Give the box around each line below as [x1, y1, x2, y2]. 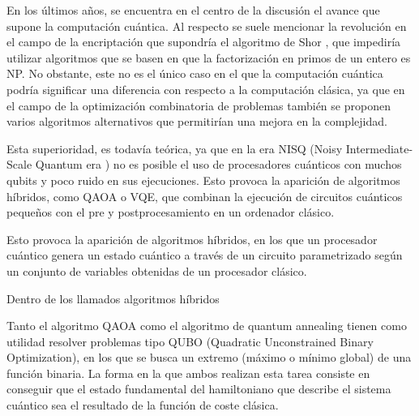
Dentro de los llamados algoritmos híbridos [6, 289, 220, 307]
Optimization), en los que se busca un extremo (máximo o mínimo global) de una [6, 349, 412, 366]
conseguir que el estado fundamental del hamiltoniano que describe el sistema [6, 380, 391, 397]
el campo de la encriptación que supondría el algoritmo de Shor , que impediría [6, 33, 401, 50]
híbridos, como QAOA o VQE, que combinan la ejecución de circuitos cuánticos [6, 187, 403, 204]
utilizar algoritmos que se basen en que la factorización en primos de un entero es [6, 49, 411, 66]
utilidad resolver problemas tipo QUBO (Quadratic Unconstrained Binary [6, 332, 374, 350]
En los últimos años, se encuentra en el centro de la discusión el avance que [6, 2, 380, 18]
